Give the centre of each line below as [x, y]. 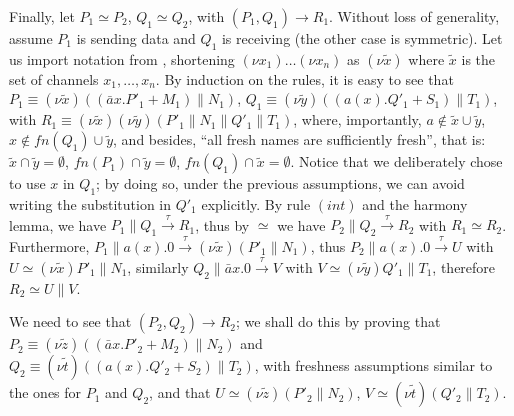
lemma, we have [58, 224]
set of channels [54, 78]
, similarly [158, 266]
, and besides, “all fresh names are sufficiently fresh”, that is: [299, 139]
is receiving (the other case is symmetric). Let [362, 38]
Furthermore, [49, 245]
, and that [180, 392]
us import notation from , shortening [122, 58]
